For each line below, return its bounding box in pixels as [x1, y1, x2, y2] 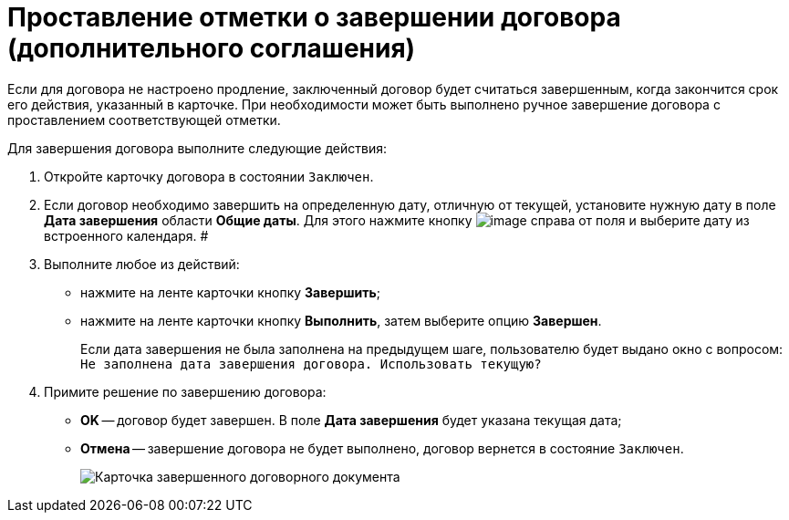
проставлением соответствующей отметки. [7, 111, 281, 128]
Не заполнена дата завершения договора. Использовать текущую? [80, 356, 542, 371]
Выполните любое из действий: [44, 255, 240, 272]
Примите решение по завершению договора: [44, 383, 327, 400]
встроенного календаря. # [44, 227, 209, 244]
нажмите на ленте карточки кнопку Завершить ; [80, 284, 380, 300]
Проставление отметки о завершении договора [7, 2, 621, 33]
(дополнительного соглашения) [7, 33, 416, 64]
